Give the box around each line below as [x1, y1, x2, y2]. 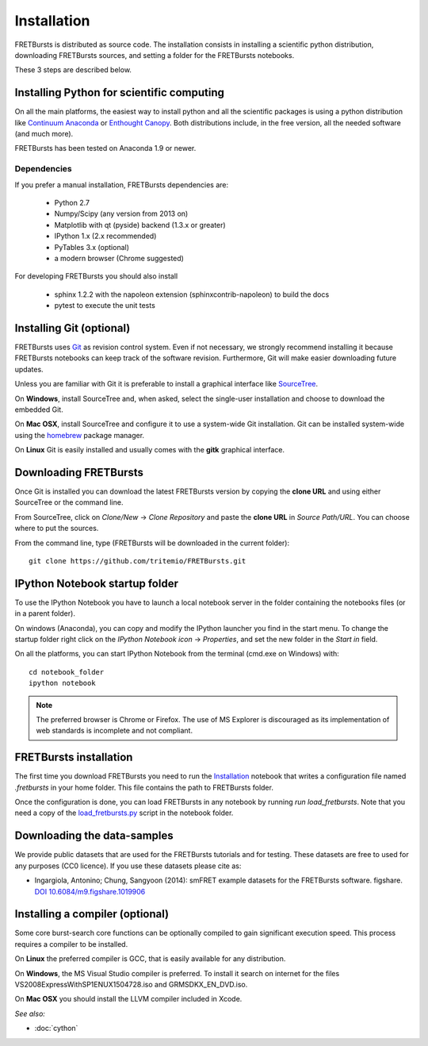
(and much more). [14, 129, 74, 139]
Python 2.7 [54, 198, 90, 207]
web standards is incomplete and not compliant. [36, 726, 193, 736]
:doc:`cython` [34, 1024, 78, 1033]
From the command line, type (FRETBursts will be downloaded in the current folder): [14, 538, 290, 548]
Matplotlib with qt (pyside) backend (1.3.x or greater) [54, 220, 226, 229]
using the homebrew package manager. [14, 430, 145, 440]
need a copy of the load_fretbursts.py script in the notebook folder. [14, 808, 234, 817]
